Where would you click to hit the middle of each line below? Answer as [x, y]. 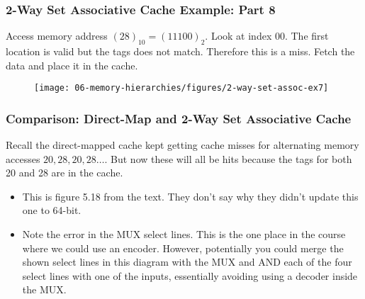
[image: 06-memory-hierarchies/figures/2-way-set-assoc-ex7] [181, 88]
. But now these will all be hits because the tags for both [228, 158]
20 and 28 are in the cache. [64, 173]
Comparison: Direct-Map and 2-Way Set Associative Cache [179, 118]
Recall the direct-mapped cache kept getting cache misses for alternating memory [182, 145]
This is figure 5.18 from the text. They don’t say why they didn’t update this [190, 196]
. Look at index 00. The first [267, 36]
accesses [23, 158]
